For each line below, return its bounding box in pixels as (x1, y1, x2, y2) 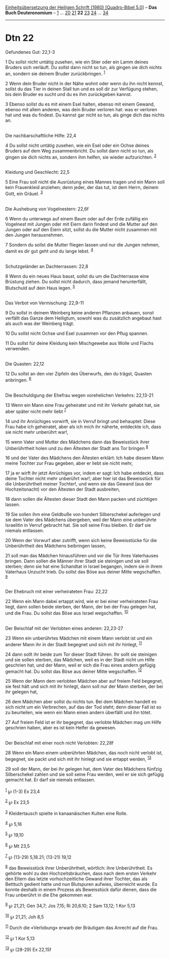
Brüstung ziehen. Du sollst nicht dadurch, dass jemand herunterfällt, (5, 278, 147, 284)
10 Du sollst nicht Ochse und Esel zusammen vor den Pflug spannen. (5, 330, 149, 337)
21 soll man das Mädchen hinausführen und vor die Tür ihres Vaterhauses (5, 553, 158, 559)
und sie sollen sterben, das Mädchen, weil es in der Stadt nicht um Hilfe (5, 656, 155, 662)
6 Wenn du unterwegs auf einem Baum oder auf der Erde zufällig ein (5, 215, 148, 221)
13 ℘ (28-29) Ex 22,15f (5, 945, 52, 952)
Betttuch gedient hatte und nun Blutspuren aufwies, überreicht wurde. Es (5, 881, 158, 887)
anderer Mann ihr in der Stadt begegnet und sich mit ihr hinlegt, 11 (5, 640, 142, 647)
